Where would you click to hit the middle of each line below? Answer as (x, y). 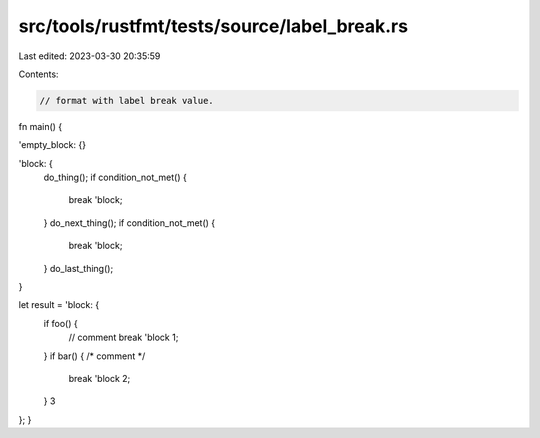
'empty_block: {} (52, 145)
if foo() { (61, 323)
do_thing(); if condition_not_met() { (115, 177)
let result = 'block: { (59, 305)
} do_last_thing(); (78, 268)
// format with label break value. (126, 100)
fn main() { (40, 126)
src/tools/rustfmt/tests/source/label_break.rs (213, 26)
